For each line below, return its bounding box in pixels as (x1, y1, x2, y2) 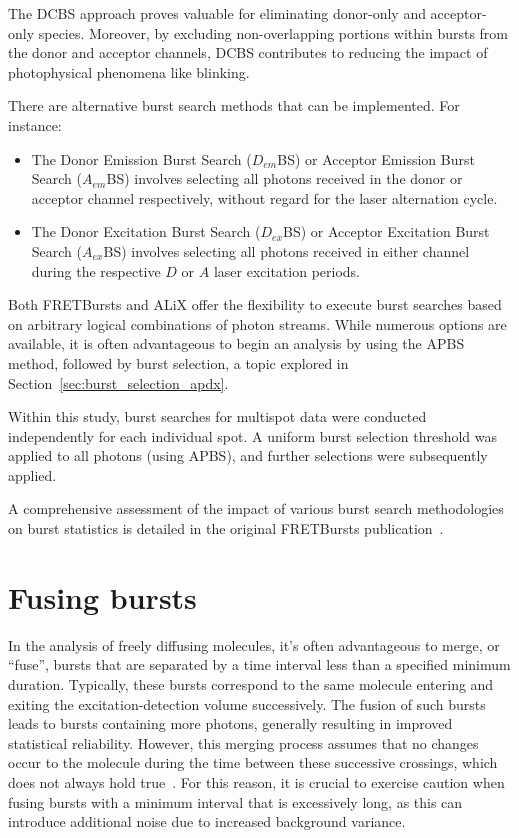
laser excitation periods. (213, 260, 360, 281)
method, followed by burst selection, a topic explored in (8, 352, 349, 373)
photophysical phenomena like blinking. (8, 61, 250, 82)
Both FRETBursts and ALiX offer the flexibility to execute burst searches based (8, 294, 502, 315)
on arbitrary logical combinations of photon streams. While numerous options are (8, 313, 507, 334)
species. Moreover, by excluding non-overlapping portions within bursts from (38, 22, 509, 43)
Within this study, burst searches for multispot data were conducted (8, 406, 427, 427)
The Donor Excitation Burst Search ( (31, 221, 261, 242)
